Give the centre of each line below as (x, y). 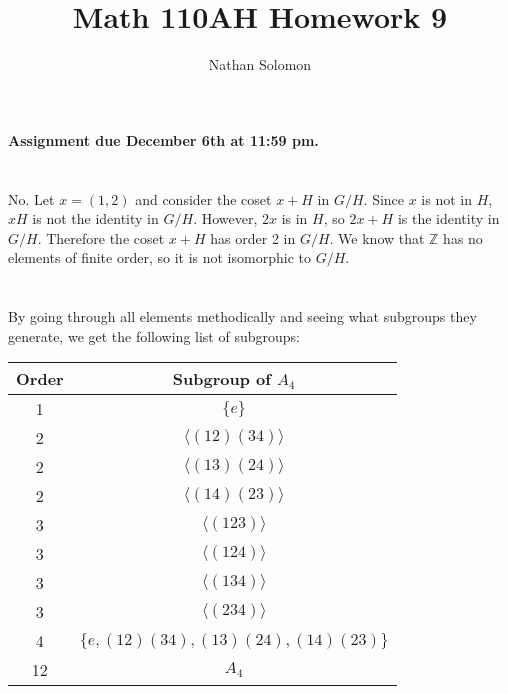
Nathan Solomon (260, 64)
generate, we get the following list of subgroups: (154, 335)
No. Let (31, 198)
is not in (447, 198)
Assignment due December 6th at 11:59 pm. (163, 139)
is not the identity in (95, 218)
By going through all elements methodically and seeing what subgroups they (242, 316)
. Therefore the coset (101, 237)
